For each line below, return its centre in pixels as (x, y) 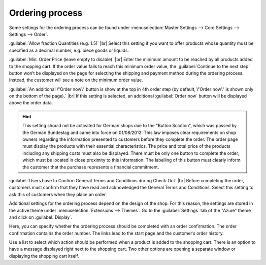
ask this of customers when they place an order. (58, 194)
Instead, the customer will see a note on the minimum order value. (76, 80)
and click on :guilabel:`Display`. (41, 217)
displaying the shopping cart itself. (44, 256)
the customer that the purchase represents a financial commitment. (91, 167)
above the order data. (31, 103)
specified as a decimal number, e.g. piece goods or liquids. (69, 50)
